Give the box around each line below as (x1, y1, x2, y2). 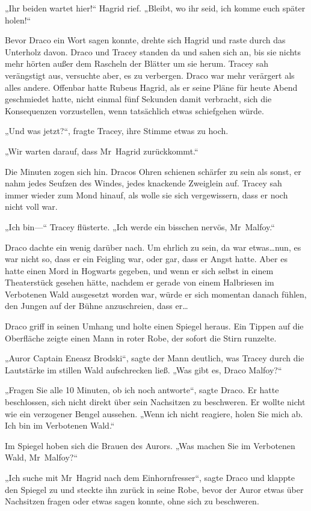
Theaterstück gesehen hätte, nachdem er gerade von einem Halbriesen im (5, 276, 274, 289)
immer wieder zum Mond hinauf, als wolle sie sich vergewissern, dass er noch (5, 188, 288, 201)
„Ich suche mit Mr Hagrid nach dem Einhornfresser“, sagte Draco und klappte (5, 471, 295, 483)
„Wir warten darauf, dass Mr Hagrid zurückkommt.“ (5, 144, 199, 157)
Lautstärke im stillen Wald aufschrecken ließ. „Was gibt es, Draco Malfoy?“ (5, 363, 282, 376)
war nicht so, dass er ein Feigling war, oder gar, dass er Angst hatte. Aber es (5, 252, 288, 265)
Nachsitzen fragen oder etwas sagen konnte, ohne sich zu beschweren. (5, 495, 259, 507)
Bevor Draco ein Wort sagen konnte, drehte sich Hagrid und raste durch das (5, 34, 286, 46)
